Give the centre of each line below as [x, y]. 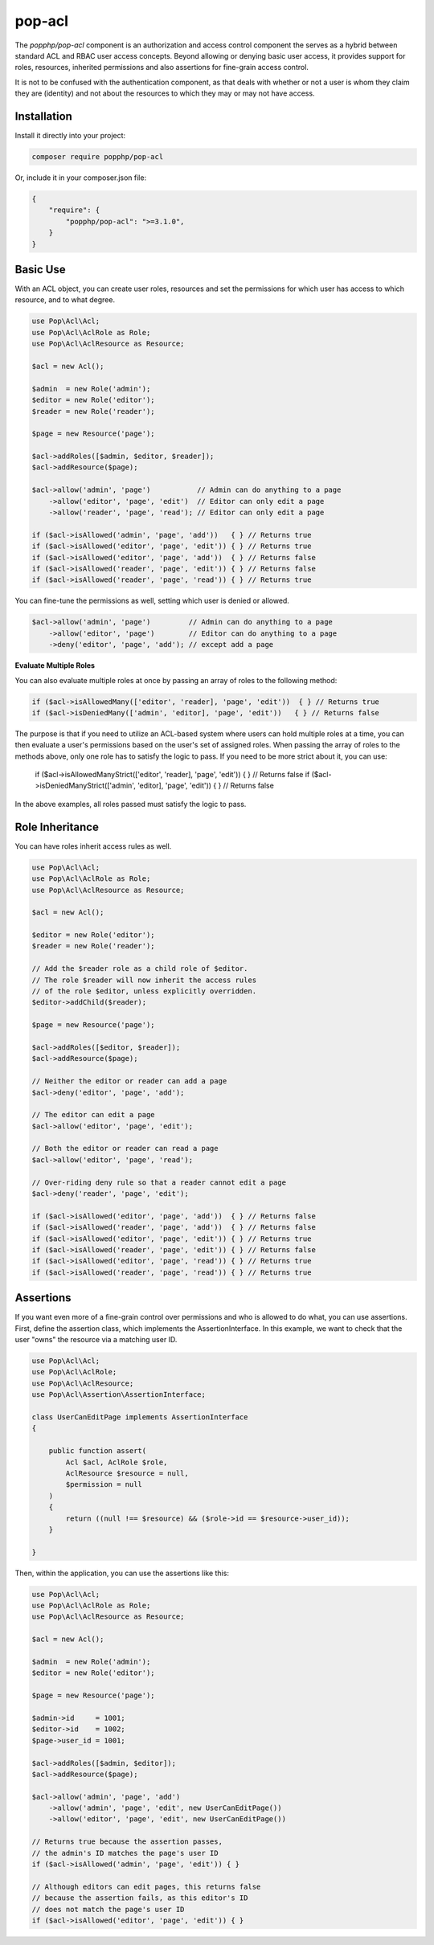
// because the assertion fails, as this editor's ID [140, 1898]
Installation [43, 116]
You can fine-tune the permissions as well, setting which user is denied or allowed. [152, 601]
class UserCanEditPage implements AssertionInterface [140, 1417]
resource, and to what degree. [65, 300]
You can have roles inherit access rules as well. [93, 846]
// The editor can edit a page [94, 1115]
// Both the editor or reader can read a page [125, 1149]
